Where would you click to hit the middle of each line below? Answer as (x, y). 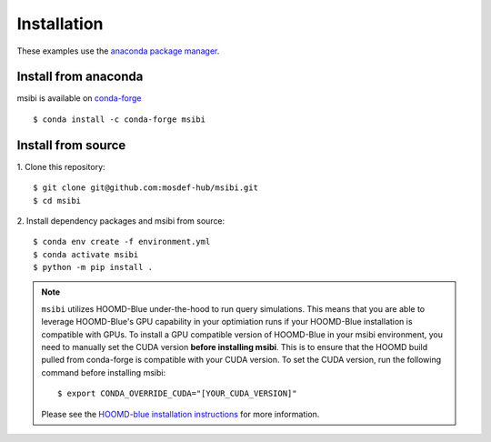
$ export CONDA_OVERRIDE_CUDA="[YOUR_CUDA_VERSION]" (177, 394)
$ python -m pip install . (93, 267)
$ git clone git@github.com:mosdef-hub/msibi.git (146, 188)
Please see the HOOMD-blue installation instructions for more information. (180, 414)
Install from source (71, 145)
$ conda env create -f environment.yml (122, 242)
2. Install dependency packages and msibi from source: (121, 221)
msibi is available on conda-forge (79, 98)
